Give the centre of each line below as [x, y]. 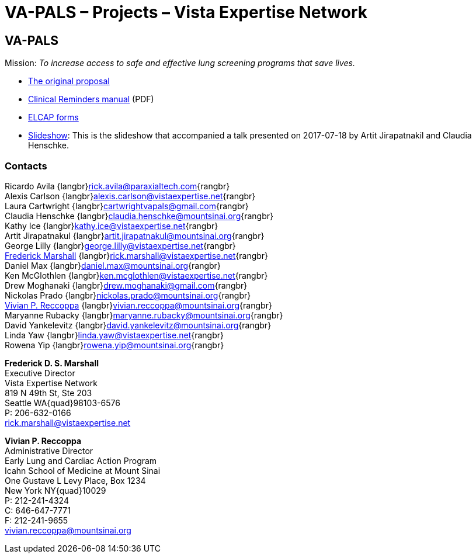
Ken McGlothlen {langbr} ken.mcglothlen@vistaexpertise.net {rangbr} [136, 275]
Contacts [26, 166]
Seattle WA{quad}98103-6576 [62, 403]
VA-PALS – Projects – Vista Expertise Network [186, 12]
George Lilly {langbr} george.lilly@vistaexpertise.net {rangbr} [120, 245]
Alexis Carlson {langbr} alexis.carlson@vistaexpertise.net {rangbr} [130, 196]
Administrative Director [49, 450]
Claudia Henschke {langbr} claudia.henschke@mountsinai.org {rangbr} [139, 216]
